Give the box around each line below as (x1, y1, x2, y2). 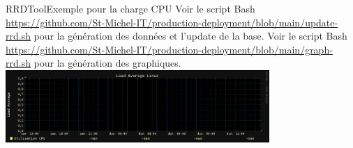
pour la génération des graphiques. (33, 56, 181, 70)
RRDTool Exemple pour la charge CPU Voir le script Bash (6, 1, 255, 15)
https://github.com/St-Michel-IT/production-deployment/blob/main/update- (6, 15, 338, 29)
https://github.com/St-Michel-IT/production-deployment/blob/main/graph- (6, 42, 333, 56)
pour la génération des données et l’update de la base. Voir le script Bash (33, 28, 347, 43)
